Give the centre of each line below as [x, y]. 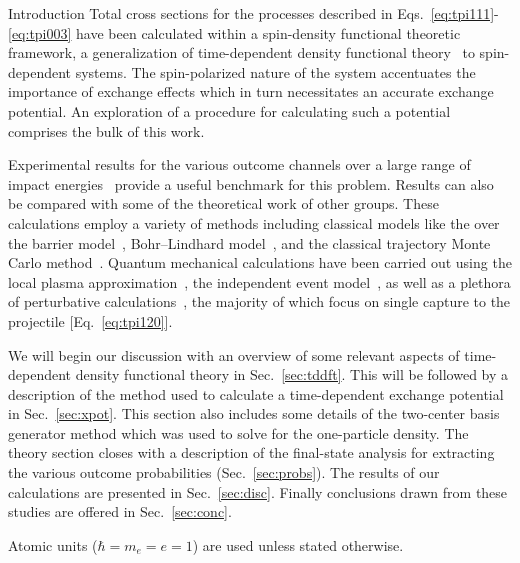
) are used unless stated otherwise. [298, 544]
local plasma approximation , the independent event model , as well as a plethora [259, 281]
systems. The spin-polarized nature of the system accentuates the [275, 71]
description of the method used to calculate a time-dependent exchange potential [256, 393]
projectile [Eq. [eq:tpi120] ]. [90, 320]
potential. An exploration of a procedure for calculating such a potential [229, 110]
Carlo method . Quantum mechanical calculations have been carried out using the [260, 262]
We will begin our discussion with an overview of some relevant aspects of [234, 354]
